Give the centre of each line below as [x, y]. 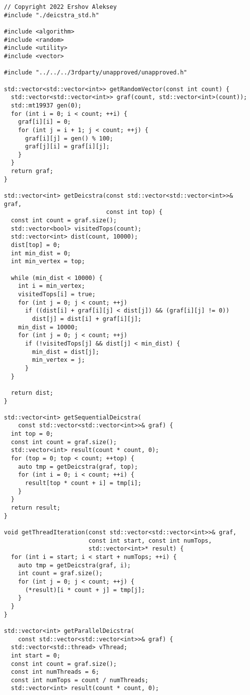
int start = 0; [36, 655]
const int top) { [134, 212]
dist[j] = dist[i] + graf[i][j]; [87, 319]
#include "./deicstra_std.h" [52, 15]
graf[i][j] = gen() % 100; [69, 138]
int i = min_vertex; [51, 286]
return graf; [32, 171]
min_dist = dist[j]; [66, 352]
